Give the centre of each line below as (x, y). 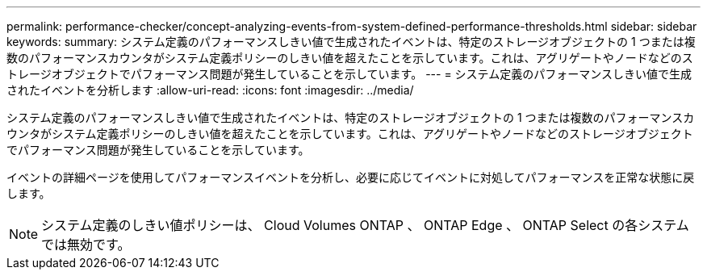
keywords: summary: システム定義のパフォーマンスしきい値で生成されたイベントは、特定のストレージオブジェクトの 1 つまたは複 (351, 42)
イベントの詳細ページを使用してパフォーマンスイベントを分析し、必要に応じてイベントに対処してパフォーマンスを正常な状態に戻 (351, 177)
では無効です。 (86, 245)
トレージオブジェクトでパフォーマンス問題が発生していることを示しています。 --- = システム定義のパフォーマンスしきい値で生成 (349, 74)
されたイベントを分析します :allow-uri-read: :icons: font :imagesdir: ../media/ (210, 90)
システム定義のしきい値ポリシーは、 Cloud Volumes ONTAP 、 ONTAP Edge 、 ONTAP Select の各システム (365, 225)
